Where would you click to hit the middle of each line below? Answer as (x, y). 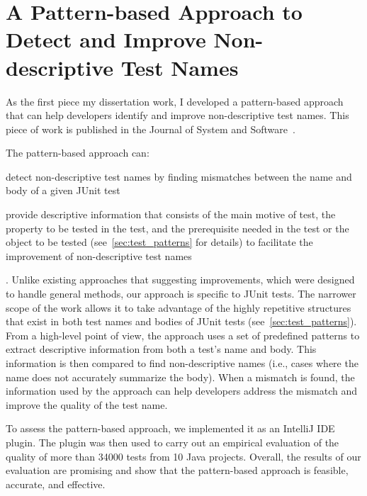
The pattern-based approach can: (78, 153)
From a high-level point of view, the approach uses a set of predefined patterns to (183, 335)
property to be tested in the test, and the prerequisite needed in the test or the (177, 228)
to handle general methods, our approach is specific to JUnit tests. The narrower (181, 294)
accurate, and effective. (56, 484)
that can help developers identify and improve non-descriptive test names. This (177, 115)
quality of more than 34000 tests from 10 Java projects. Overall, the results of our (183, 456)
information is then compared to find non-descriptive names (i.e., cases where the (182, 363)
